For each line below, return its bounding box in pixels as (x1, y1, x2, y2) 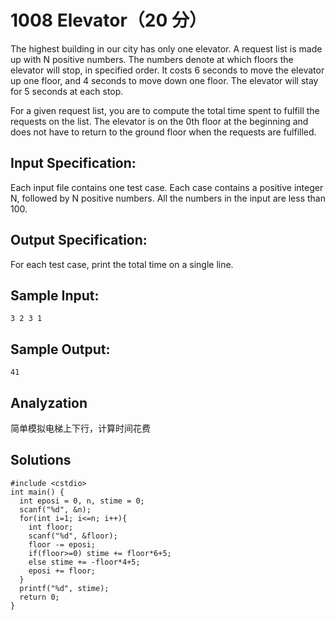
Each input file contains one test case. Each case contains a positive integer (10, 181, 324, 193)
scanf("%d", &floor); (28, 531, 118, 541)
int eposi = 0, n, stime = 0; (19, 496, 145, 506)
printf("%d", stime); (19, 583, 110, 593)
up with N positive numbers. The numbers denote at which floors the (10, 53, 294, 65)
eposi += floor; (28, 566, 97, 576)
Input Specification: (10, 155, 137, 172)
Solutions (10, 452, 72, 469)
